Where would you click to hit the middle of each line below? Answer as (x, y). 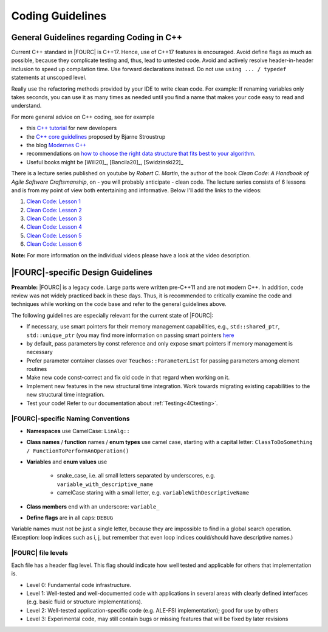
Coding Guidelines (59, 16)
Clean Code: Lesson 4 (54, 227)
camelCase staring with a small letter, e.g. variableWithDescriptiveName (153, 493)
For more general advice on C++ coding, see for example (83, 117)
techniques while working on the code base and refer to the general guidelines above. (119, 304)
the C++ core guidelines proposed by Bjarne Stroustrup (96, 136)
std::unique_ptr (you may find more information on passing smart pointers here (130, 335)
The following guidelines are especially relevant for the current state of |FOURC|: (112, 315)
